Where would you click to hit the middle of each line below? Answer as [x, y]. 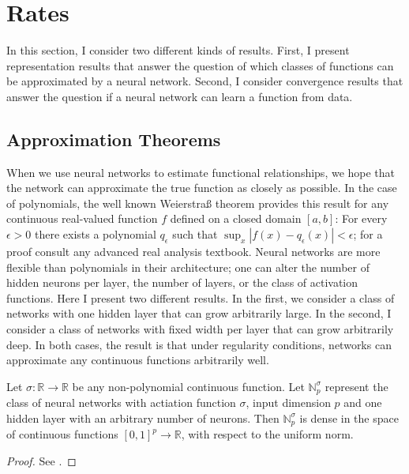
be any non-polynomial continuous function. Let [188, 386]
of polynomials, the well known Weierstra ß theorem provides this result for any [198, 203]
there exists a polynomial [96, 234]
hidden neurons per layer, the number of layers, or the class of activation [182, 282]
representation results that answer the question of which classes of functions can [200, 65]
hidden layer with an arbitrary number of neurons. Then [143, 418]
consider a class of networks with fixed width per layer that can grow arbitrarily [200, 329]
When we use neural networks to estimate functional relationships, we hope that [201, 172]
